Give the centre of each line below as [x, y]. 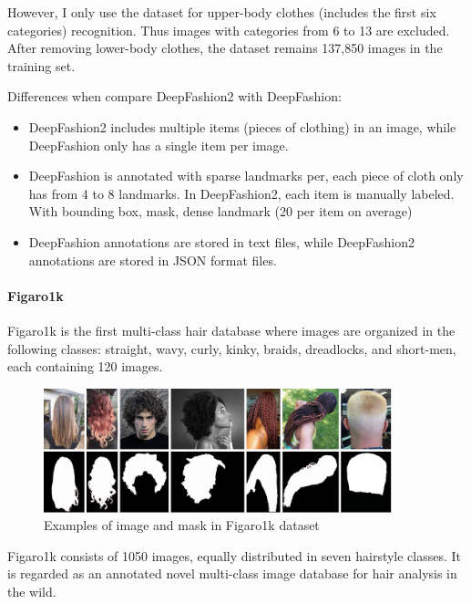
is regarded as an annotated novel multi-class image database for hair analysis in [232, 573]
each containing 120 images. [85, 366]
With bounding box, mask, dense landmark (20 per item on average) [220, 211]
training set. [41, 65]
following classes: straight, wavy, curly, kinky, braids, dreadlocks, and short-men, [232, 348]
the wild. [32, 591]
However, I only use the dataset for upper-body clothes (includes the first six [222, 12]
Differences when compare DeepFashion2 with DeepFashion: [174, 96]
